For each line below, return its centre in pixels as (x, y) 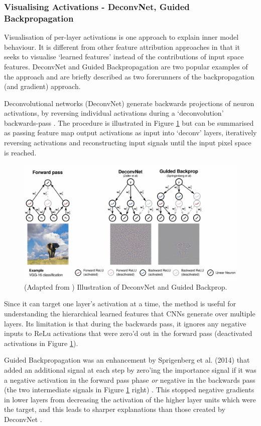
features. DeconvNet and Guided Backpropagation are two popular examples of (126, 66)
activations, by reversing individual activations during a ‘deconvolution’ (114, 113)
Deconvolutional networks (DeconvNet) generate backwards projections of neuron (129, 103)
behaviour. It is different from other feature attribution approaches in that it (122, 47)
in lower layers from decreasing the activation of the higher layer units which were (130, 399)
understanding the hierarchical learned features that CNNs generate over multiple (130, 314)
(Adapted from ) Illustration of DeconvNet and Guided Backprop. (126, 286)
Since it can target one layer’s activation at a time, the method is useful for (120, 304)
